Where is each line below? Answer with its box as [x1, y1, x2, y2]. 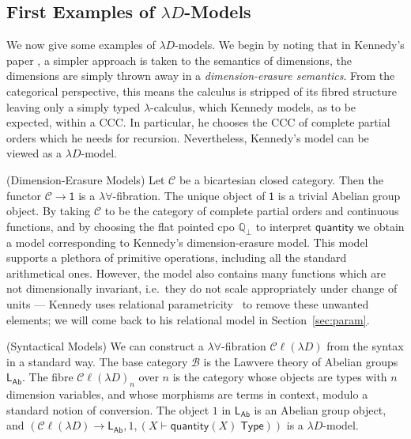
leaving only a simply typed [6, 98, 141, 115]
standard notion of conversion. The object [6, 401, 209, 418]
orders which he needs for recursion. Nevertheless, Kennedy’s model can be [6, 129, 369, 146]
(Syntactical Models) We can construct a [6, 338, 204, 354]
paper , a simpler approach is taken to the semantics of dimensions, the [6, 51, 352, 68]
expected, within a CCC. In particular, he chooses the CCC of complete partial [6, 114, 390, 131]
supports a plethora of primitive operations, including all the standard [6, 249, 347, 266]
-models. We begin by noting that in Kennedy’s [175, 36, 405, 53]
